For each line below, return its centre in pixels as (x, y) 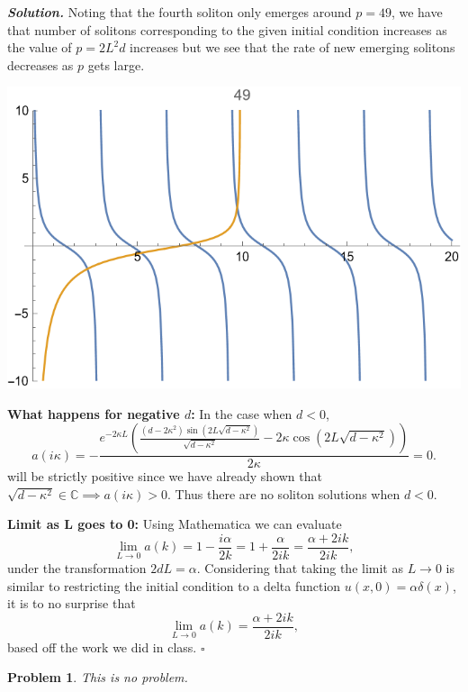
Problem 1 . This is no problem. (98, 677)
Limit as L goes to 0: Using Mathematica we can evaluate (175, 524)
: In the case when (242, 413)
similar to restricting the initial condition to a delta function (174, 585)
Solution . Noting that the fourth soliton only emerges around (180, 12)
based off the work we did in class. (102, 646)
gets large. (116, 64)
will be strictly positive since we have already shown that (165, 476)
